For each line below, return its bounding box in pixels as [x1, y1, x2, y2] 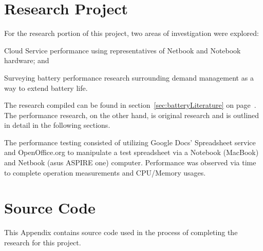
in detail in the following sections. [4, 120, 110, 130]
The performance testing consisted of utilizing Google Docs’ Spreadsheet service [4, 137, 256, 147]
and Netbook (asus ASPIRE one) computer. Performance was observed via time [4, 157, 256, 168]
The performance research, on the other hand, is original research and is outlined [4, 109, 259, 120]
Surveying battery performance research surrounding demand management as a [4, 72, 254, 83]
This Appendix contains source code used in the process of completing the [4, 227, 238, 238]
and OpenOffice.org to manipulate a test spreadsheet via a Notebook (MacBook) [4, 147, 259, 158]
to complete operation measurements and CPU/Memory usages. [4, 167, 206, 178]
